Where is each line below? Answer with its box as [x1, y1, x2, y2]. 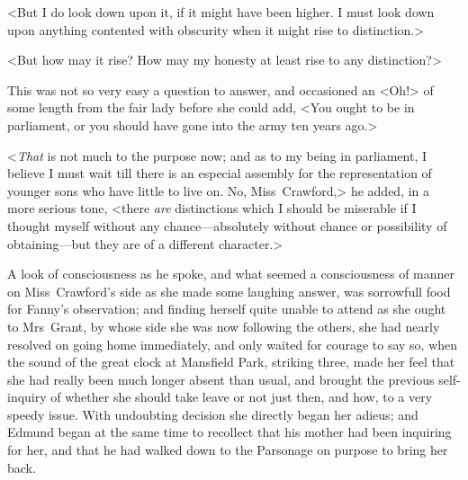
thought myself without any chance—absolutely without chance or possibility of [7, 216, 447, 235]
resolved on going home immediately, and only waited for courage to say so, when [7, 334, 458, 353]
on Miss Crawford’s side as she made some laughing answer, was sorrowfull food [7, 281, 451, 300]
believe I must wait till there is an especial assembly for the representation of [7, 164, 432, 182]
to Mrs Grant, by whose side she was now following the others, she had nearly [7, 316, 440, 335]
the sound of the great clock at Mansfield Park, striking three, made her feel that [7, 352, 455, 371]
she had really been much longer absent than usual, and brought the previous [7, 369, 435, 388]
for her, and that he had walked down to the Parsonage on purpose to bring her [7, 440, 448, 459]
